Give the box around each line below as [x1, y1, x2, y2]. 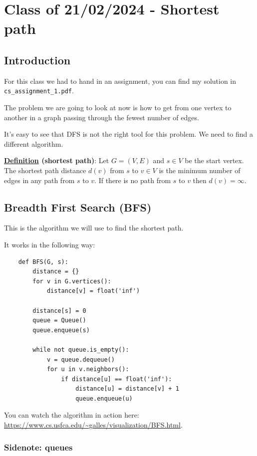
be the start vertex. [185, 155, 244, 166]
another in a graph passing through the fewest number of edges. [4, 112, 199, 122]
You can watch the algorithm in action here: [4, 410, 139, 420]
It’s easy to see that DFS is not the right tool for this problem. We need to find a [4, 129, 254, 139]
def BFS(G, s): [18, 258, 68, 265]
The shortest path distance [4, 165, 86, 175]
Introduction [4, 52, 71, 67]
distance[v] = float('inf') [46, 287, 140, 295]
